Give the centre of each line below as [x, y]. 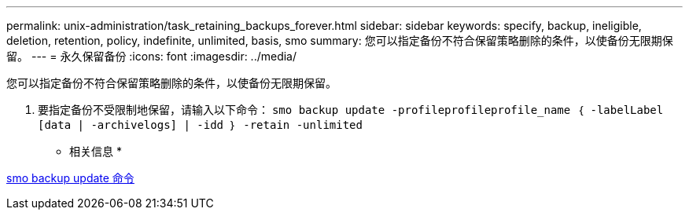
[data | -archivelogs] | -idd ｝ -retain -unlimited [200, 125]
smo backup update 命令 [70, 178]
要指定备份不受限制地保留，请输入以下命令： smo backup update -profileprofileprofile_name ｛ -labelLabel [351, 110]
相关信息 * [96, 151]
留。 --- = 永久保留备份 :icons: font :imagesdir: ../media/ [152, 56]
